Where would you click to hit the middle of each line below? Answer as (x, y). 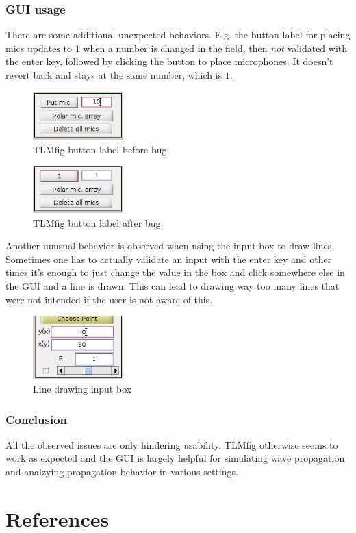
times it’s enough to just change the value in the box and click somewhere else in (175, 272)
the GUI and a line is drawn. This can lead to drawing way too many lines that (173, 286)
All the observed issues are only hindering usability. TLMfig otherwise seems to (172, 444)
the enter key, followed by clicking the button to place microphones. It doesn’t (169, 61)
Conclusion (36, 419)
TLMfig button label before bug (100, 149)
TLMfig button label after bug (97, 222)
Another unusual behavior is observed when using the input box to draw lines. (170, 246)
